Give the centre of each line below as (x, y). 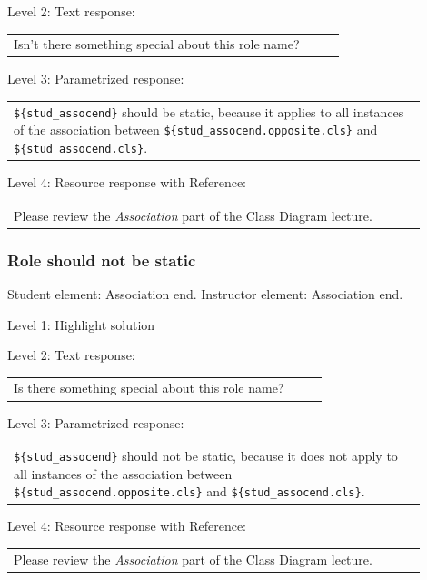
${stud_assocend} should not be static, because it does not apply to (206, 455)
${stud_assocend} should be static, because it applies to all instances (209, 111)
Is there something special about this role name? (149, 388)
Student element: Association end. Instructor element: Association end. (205, 293)
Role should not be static (102, 260)
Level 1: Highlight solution (81, 324)
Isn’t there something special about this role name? (157, 44)
